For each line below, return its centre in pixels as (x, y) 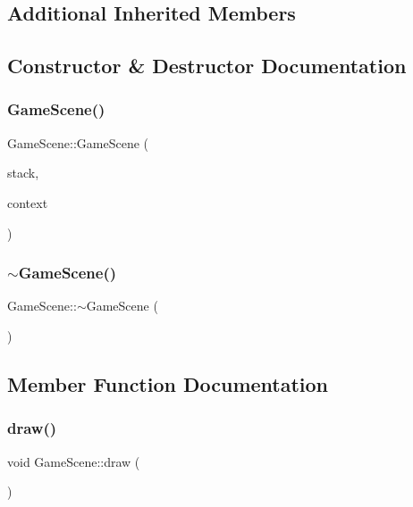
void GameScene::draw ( (74, 461)
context (28, 202)
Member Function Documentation (168, 383)
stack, (23, 173)
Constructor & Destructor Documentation (207, 66)
